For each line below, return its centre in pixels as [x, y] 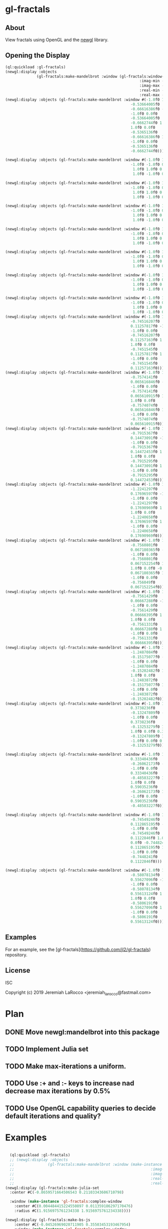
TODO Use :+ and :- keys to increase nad [70, 1083]
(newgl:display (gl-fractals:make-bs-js [48, 1220]
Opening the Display [37, 55]
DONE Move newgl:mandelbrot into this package [82, 1032]
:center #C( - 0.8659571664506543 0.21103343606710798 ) [67, 1192]
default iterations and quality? [53, 1116]
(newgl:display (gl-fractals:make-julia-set [52, 1188]
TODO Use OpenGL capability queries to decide [80, 1108]
